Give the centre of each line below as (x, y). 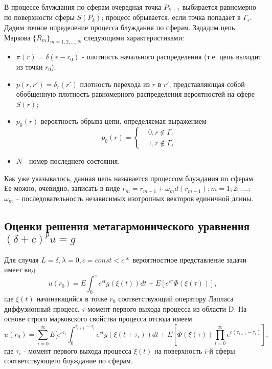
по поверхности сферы (39, 17)
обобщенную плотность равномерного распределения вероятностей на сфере (135, 94)
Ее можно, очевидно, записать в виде (62, 188)
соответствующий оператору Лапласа (176, 299)
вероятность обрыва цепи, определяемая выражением (123, 121)
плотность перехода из (115, 84)
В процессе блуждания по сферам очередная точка (83, 7)
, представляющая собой (207, 84)
